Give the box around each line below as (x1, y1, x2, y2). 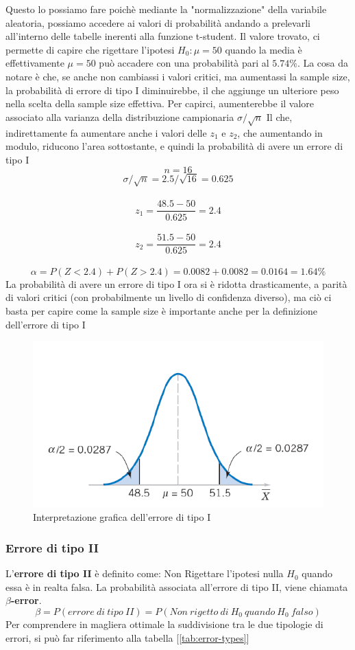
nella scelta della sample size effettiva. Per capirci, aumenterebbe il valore (5, 96, 315, 111)
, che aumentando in (237, 125, 323, 139)
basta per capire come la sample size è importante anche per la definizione (5, 303, 317, 317)
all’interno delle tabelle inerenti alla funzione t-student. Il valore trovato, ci (5, 29, 320, 43)
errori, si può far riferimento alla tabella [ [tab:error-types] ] (5, 630, 249, 645)
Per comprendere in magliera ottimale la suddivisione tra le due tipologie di (5, 616, 323, 631)
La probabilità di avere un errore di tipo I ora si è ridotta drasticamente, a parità (5, 276, 347, 291)
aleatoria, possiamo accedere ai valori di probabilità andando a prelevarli (5, 15, 310, 30)
